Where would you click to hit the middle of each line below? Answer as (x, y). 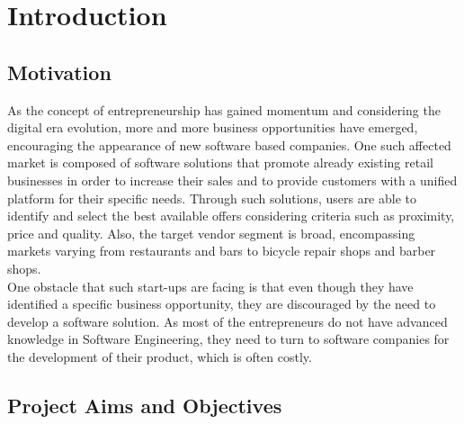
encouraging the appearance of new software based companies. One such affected (229, 144)
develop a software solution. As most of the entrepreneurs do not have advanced (228, 321)
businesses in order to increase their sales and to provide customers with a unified (232, 180)
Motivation (59, 72)
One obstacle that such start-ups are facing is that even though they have (210, 286)
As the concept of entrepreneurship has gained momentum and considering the (224, 109)
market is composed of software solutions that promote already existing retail (220, 162)
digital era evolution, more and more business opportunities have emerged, (213, 127)
